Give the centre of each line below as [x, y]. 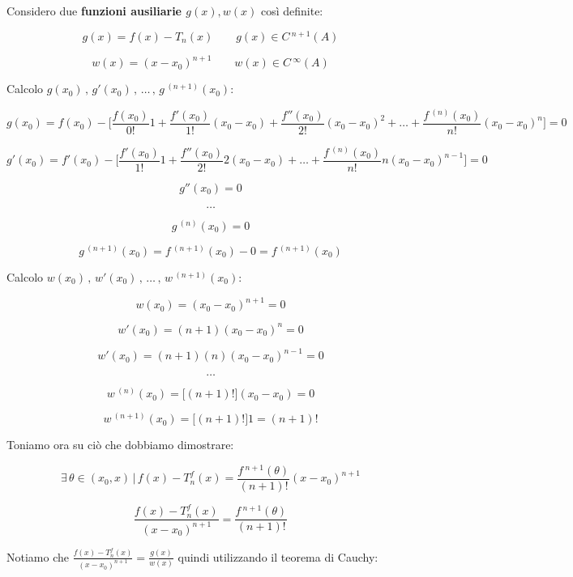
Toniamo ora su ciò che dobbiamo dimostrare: [120, 445]
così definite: [292, 11]
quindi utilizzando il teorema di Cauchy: [278, 556]
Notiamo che [38, 556]
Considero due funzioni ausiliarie [94, 11]
